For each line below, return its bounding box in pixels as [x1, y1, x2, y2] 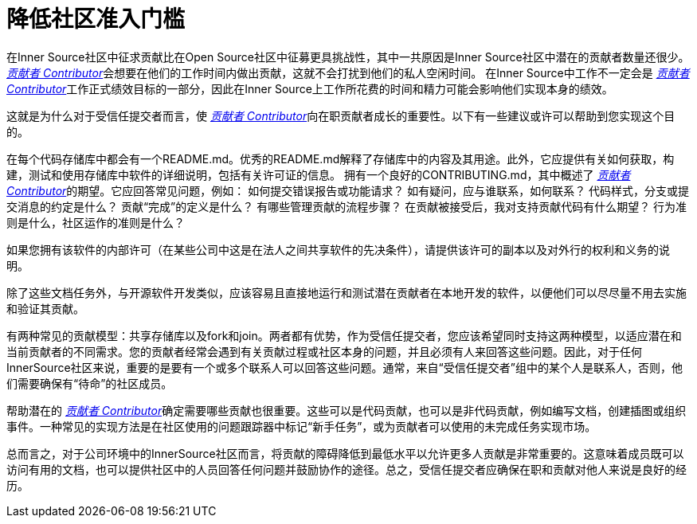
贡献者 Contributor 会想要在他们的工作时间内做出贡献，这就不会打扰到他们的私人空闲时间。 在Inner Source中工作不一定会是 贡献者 [6, 65, 690, 80]
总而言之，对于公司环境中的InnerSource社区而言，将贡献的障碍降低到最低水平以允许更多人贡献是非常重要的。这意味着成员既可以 [6, 446, 684, 460]
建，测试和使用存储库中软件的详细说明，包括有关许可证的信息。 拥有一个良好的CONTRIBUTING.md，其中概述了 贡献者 [6, 167, 631, 182]
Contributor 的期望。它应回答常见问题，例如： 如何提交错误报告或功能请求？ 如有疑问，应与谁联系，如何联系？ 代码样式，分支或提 [6, 183, 690, 197]
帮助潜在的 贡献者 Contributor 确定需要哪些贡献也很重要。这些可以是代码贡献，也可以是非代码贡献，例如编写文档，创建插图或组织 [6, 403, 687, 417]
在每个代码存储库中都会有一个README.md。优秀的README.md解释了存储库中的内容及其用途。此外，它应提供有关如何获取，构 [6, 151, 675, 166]
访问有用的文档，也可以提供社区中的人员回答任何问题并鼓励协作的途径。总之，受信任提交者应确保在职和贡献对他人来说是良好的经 [6, 462, 687, 476]
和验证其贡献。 [6, 301, 84, 315]
